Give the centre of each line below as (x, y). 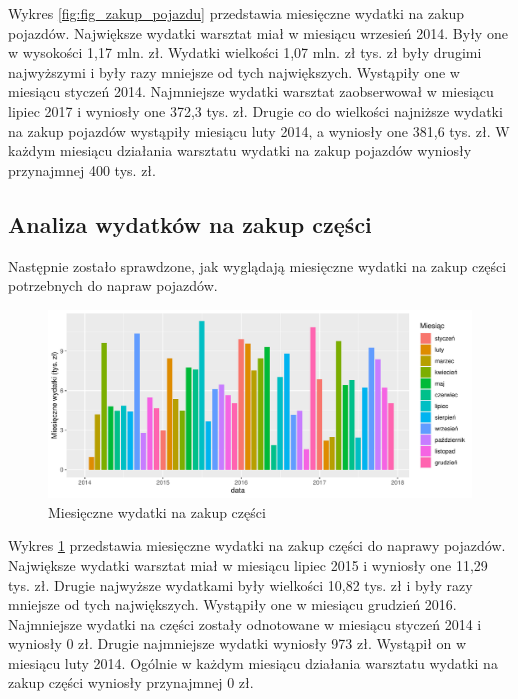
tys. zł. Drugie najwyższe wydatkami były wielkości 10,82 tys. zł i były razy (240, 584)
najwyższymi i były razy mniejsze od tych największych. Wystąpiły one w (234, 71)
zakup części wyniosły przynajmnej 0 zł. (131, 682)
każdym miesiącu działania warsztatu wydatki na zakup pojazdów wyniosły (240, 150)
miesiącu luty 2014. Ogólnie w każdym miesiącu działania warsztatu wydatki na (253, 662)
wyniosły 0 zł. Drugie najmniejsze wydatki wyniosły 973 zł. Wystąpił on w (237, 643)
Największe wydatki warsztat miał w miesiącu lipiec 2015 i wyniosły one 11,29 (248, 564)
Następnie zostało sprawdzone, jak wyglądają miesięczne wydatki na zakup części (257, 265)
